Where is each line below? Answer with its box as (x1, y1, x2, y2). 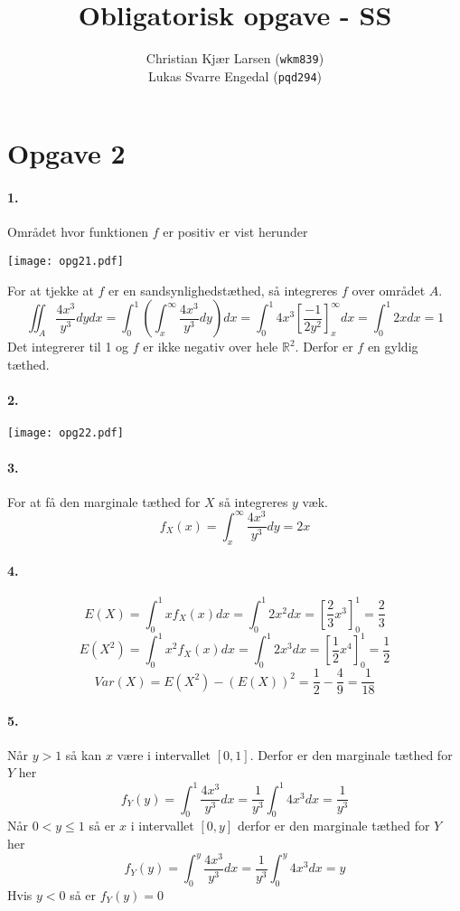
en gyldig (367, 337, 418, 356)
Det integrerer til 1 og (7, 337, 129, 356)
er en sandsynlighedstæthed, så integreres (108, 280, 338, 299)
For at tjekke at (7, 280, 94, 299)
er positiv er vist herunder (163, 222, 308, 241)
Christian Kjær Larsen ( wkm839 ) (146, 49, 324, 68)
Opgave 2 (7, 135, 126, 172)
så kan (65, 745, 102, 764)
